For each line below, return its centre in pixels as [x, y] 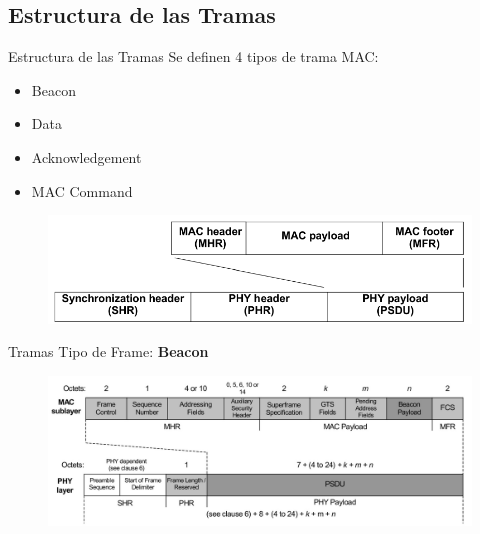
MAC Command [82, 190]
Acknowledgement [86, 156]
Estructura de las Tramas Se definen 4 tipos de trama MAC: [193, 56]
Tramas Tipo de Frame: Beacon [108, 351]
